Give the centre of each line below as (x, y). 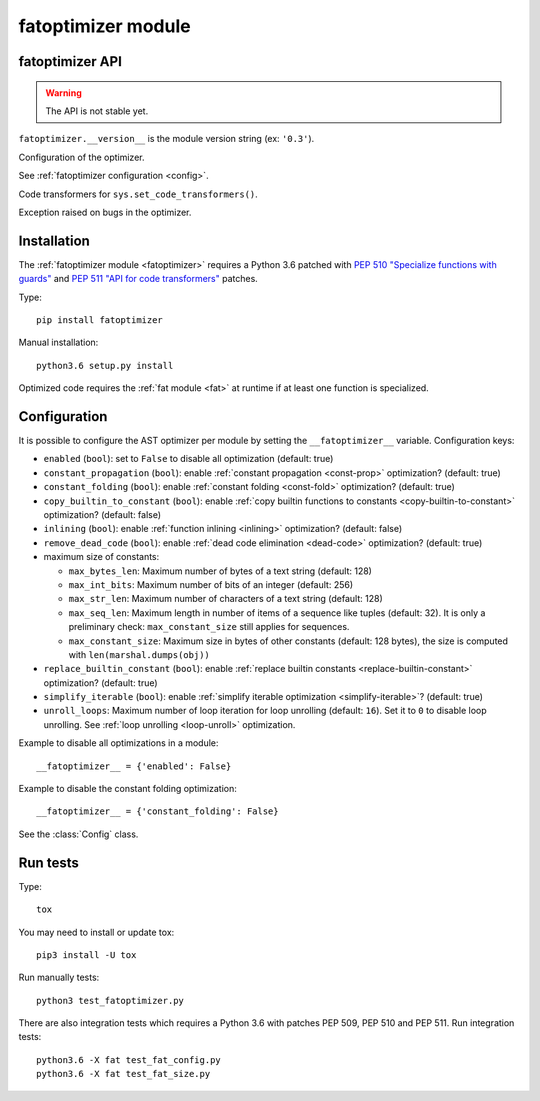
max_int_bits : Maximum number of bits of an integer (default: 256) (211, 584)
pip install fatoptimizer (100, 319)
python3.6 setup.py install (105, 365)
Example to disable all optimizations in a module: (118, 743)
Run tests (48, 862)
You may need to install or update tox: (96, 932)
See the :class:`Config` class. (78, 834)
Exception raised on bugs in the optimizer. (105, 212)
